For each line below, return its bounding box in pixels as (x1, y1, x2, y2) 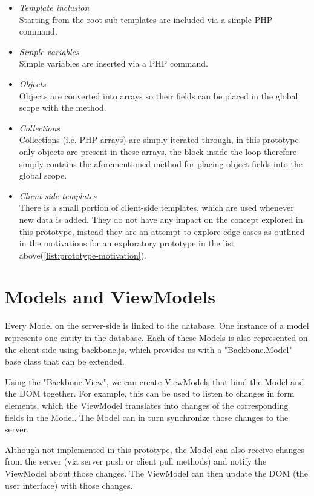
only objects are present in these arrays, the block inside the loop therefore (19, 145, 297, 157)
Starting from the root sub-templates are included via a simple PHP (19, 13, 273, 25)
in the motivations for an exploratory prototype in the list (19, 237, 235, 250)
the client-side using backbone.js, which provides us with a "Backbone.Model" (5, 343, 292, 355)
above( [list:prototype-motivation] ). (19, 248, 146, 261)
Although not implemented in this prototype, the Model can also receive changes (5, 443, 304, 455)
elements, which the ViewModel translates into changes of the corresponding (5, 398, 289, 411)
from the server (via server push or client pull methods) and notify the (5, 455, 267, 468)
